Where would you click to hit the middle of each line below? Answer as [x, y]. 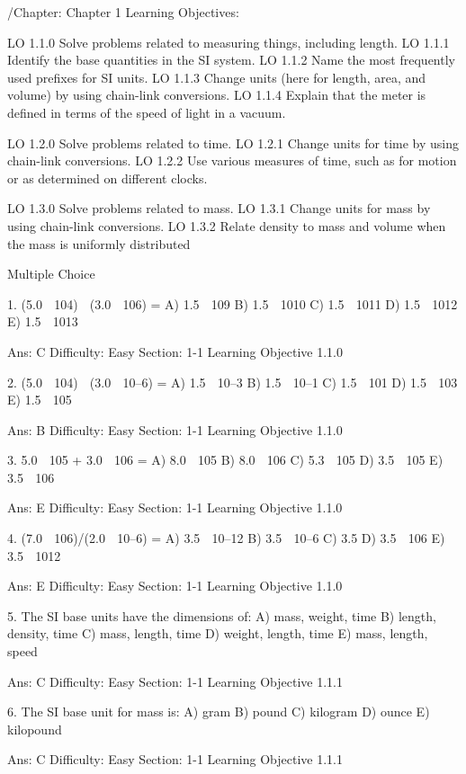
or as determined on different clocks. [108, 178]
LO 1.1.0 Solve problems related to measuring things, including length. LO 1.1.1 [229, 42]
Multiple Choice [51, 274]
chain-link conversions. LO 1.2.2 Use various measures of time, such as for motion [232, 160]
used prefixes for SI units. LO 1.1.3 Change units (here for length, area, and [217, 77]
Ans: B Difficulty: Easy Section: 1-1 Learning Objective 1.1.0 [175, 429]
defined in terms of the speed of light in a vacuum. [147, 112]
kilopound [35, 729]
